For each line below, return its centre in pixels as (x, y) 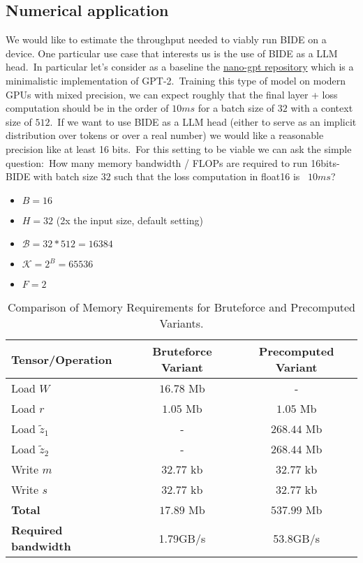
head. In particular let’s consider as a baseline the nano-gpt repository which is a (180, 67)
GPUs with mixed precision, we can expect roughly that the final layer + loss (172, 94)
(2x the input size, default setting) (129, 220)
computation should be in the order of (87, 108)
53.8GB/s (296, 538)
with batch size (66, 176)
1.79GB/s (182, 538)
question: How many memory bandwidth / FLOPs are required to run (157, 162)
